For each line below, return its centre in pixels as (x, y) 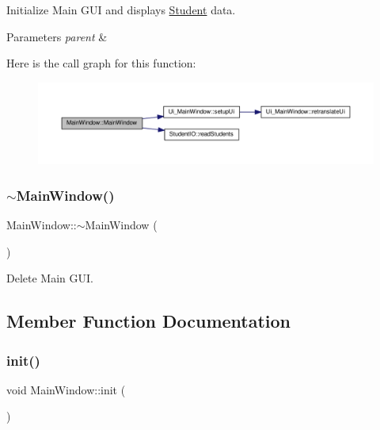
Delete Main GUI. (50, 278)
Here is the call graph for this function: (101, 63)
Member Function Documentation (149, 321)
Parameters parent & (57, 36)
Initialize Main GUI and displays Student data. (121, 10)
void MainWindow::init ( (66, 389)
